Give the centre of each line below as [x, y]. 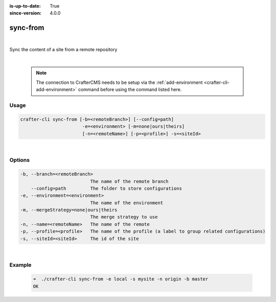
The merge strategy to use [124, 217]
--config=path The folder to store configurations [107, 188]
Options [20, 160]
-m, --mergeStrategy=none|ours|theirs [69, 210]
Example [20, 265]
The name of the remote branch [129, 181]
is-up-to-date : [25, 6]
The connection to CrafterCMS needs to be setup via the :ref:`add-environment [119, 82]
